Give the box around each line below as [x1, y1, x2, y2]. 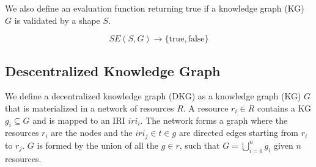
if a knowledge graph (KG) [204, 2, 304, 14]
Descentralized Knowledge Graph [5, 61, 221, 80]
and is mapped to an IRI [32, 113, 125, 126]
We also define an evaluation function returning [5, 2, 183, 14]
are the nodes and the [51, 126, 133, 139]
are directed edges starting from [178, 126, 299, 139]
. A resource [183, 101, 229, 114]
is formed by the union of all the [37, 138, 158, 151]
